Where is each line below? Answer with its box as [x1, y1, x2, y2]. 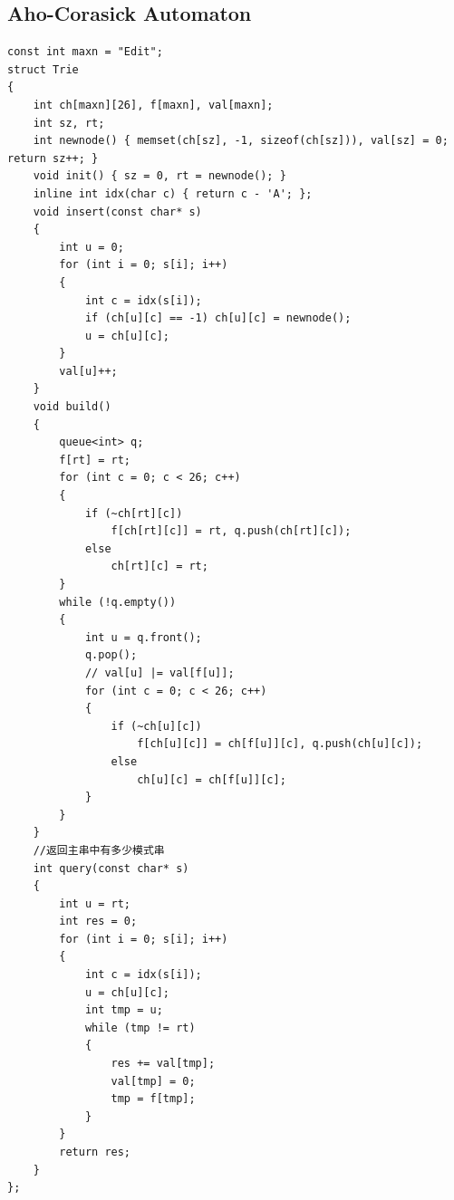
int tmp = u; [84, 1003, 163, 1017]
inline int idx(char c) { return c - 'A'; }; [33, 187, 313, 200]
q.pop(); [84, 648, 138, 662]
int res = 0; [59, 915, 138, 928]
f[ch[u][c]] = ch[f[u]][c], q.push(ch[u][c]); [137, 737, 423, 751]
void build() [33, 400, 111, 414]
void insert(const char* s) [33, 205, 202, 218]
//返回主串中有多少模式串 [33, 843, 165, 857]
